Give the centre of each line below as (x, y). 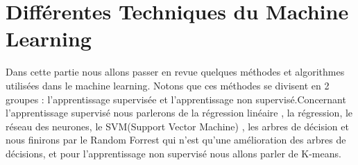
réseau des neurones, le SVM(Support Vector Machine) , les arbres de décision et (177, 126)
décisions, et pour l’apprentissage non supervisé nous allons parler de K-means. (173, 153)
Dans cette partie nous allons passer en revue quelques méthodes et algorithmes (175, 72)
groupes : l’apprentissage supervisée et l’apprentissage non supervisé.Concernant (176, 99)
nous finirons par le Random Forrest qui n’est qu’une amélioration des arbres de (176, 140)
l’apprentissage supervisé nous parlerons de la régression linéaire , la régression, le (179, 113)
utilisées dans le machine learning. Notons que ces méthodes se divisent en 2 (168, 85)
